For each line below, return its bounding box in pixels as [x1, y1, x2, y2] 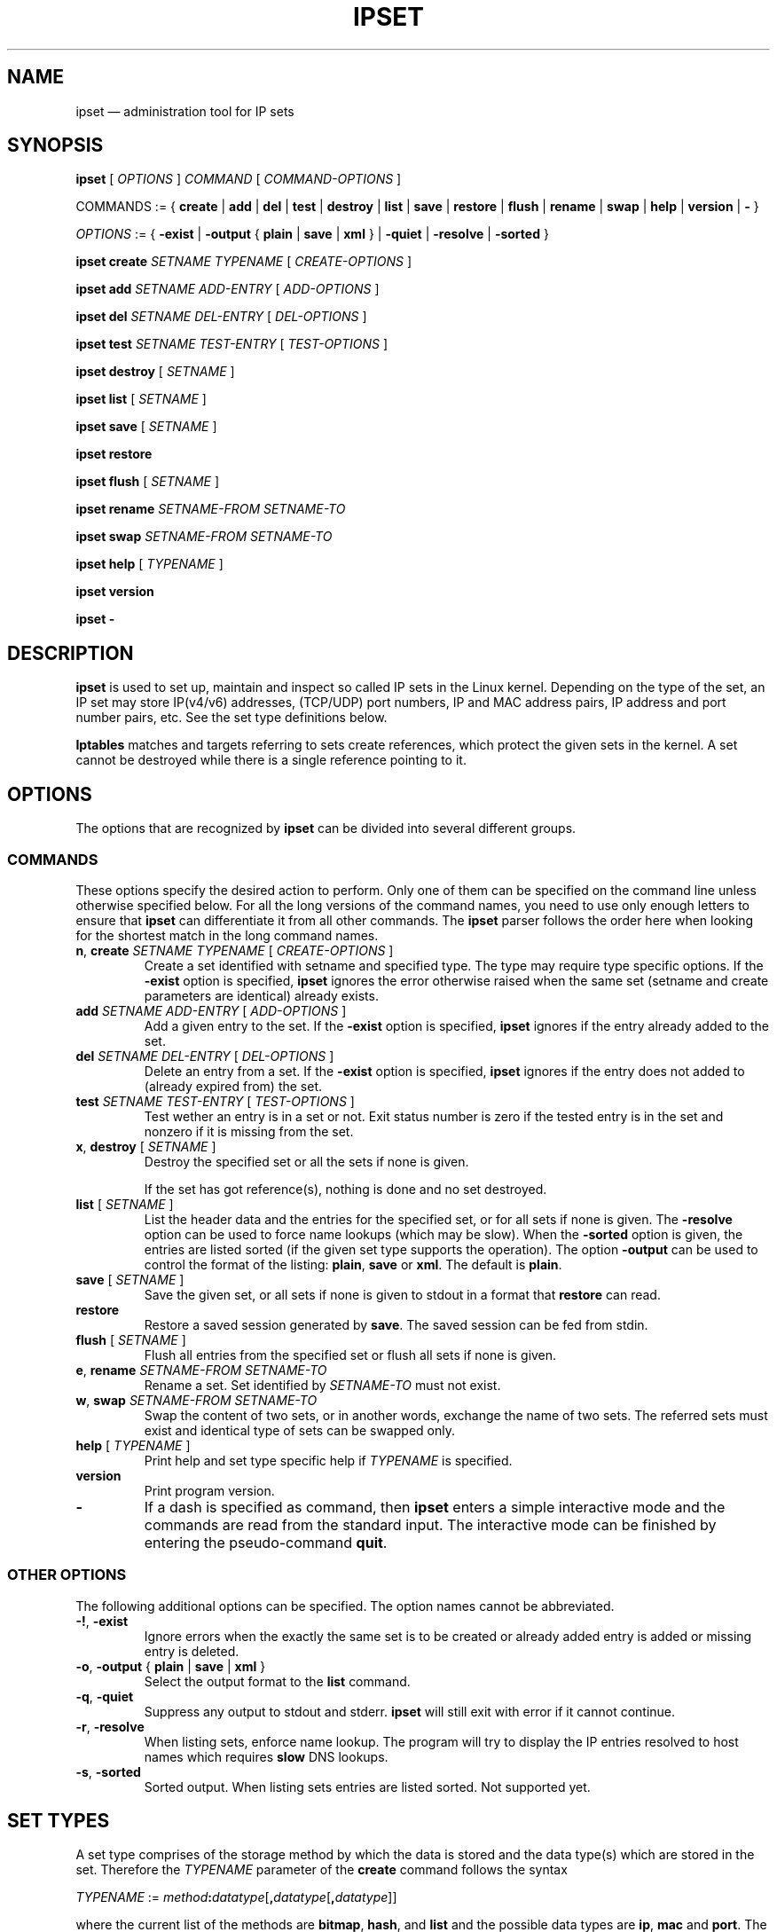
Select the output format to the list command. [144, 1673, 411, 1689]
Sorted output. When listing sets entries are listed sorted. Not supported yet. [144, 1779, 591, 1795]
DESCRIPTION [7, 641, 134, 664]
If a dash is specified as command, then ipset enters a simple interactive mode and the [144, 1497, 726, 1516]
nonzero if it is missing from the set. [144, 1123, 354, 1139]
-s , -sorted [75, 1763, 141, 1779]
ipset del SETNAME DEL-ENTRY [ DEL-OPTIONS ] [75, 309, 367, 325]
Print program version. [144, 1482, 275, 1498]
